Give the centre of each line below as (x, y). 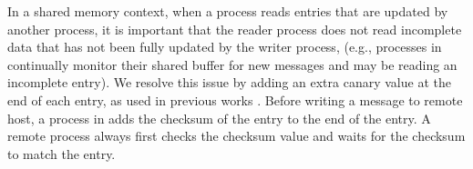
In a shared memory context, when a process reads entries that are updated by (228, 11)
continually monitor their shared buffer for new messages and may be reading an (232, 64)
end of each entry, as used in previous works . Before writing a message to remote (235, 99)
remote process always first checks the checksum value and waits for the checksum (236, 136)
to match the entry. (62, 153)
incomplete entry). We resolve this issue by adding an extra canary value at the (229, 82)
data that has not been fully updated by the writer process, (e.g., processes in (225, 47)
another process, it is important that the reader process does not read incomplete (235, 29)
